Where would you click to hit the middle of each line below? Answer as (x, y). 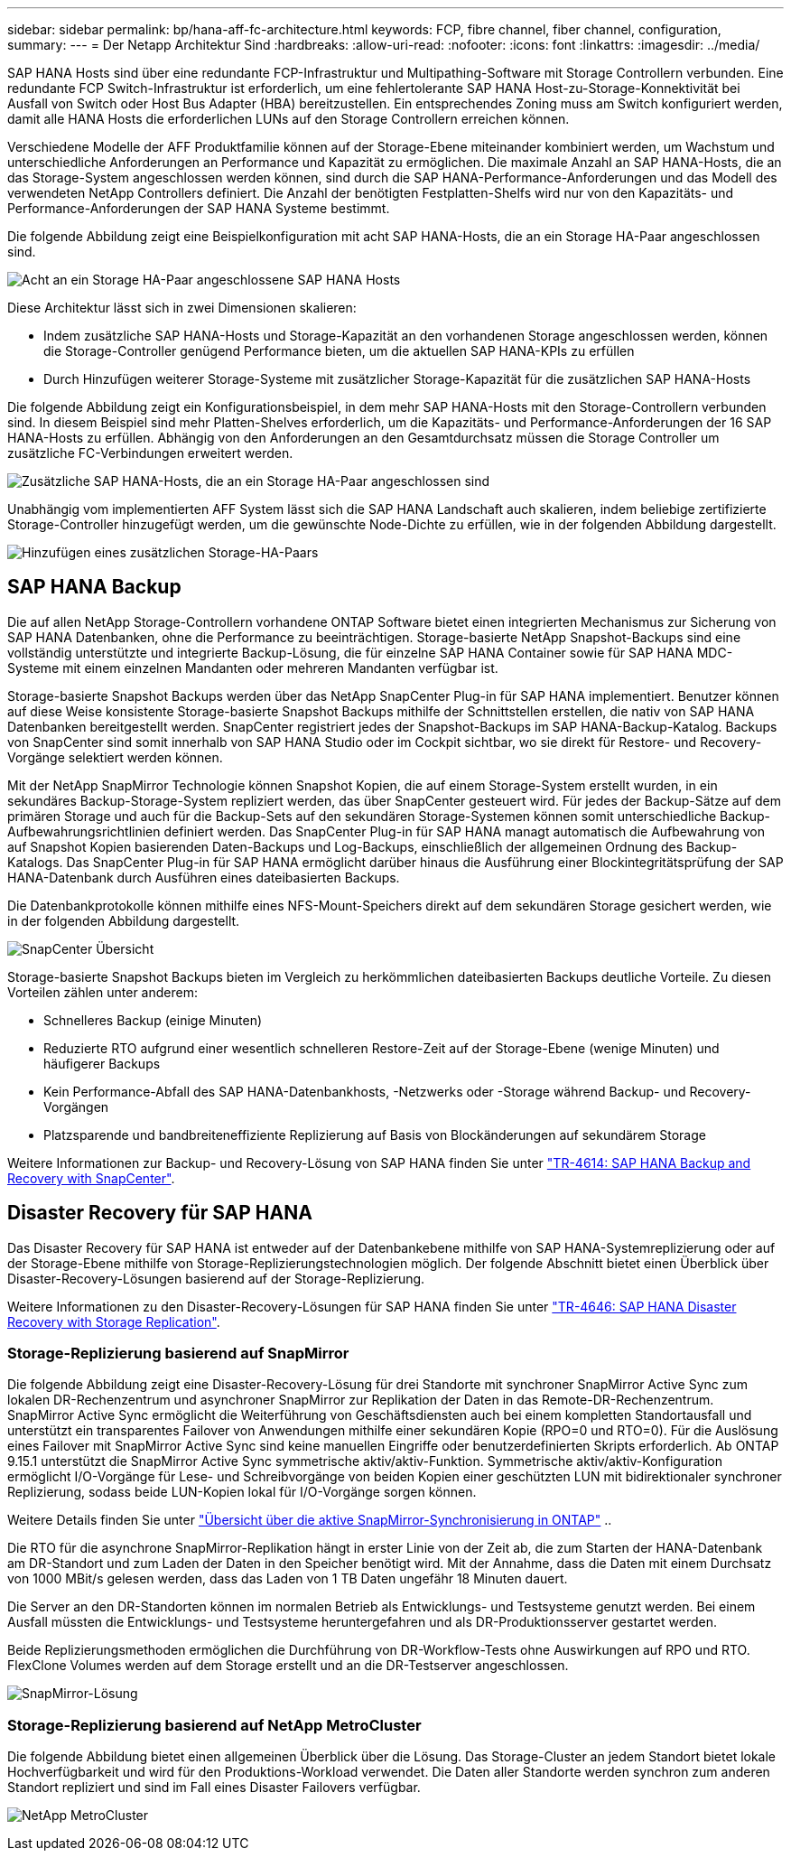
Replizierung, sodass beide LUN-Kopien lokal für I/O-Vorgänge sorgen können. (242, 1492)
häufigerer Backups (102, 1063)
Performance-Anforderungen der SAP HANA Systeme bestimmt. (199, 208)
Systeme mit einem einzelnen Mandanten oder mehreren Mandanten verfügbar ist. (253, 668)
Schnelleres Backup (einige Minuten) (153, 1020)
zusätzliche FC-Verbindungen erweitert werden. (150, 453)
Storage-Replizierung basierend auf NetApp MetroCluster (214, 1725)
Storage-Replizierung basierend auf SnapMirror (178, 1354)
